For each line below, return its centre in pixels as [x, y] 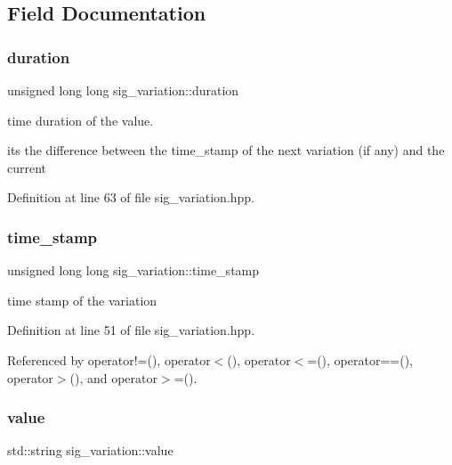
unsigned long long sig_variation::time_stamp [133, 270]
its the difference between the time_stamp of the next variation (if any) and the [226, 150]
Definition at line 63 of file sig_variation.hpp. [131, 197]
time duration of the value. [81, 120]
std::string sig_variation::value [90, 450]
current [27, 167]
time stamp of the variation [82, 300]
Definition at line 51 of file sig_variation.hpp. [131, 330]
